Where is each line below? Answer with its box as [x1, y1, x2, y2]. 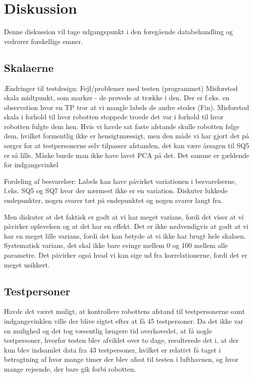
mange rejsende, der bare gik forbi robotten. [4, 363, 136, 374]
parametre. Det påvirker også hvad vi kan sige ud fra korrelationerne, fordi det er [4, 250, 248, 260]
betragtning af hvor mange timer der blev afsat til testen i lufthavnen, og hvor [4, 354, 238, 364]
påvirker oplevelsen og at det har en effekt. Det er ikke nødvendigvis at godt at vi [4, 221, 249, 231]
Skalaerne [4, 60, 54, 75]
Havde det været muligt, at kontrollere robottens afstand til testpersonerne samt [4, 306, 245, 316]
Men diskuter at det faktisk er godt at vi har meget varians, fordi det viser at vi [4, 211, 244, 222]
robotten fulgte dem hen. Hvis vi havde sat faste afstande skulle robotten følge [4, 121, 239, 131]
